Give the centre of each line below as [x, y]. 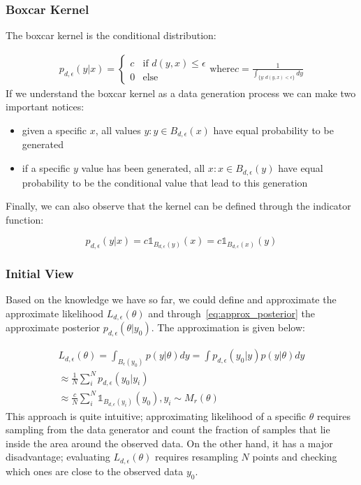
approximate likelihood [55, 313]
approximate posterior [53, 327]
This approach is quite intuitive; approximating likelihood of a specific [156, 415]
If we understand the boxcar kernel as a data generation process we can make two [181, 93]
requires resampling [197, 457]
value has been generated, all [143, 168]
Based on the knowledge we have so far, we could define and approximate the [171, 299]
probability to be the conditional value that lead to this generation [165, 182]
